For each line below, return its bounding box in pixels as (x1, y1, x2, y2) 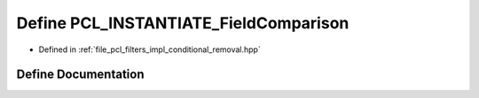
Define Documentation (16, 67, 145, 82)
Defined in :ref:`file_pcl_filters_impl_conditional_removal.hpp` (38, 44, 261, 55)
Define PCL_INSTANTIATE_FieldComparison (16, 13, 349, 33)
